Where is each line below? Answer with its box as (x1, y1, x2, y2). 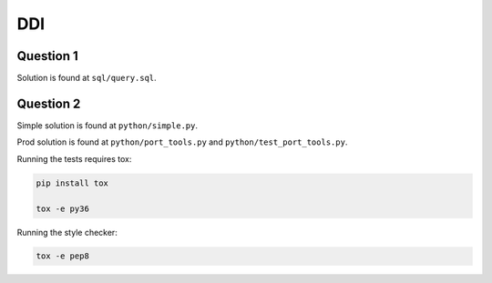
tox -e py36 (36, 203, 90, 214)
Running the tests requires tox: (16, 153, 132, 164)
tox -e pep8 (36, 251, 90, 261)
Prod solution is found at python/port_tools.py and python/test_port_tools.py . (16, 136, 348, 147)
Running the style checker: (16, 227, 118, 238)
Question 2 (16, 96, 81, 111)
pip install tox (36, 177, 109, 188)
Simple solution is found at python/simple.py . (16, 119, 198, 131)
